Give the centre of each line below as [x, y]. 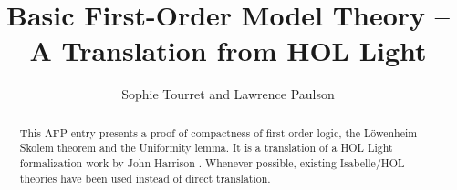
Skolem [36, 148]
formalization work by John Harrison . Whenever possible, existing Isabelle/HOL [212, 163]
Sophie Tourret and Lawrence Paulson [228, 94]
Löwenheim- [392, 132]
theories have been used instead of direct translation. [145, 178]
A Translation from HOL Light [228, 50]
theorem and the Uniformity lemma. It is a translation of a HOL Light [225, 148]
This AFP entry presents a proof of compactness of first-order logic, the [190, 132]
